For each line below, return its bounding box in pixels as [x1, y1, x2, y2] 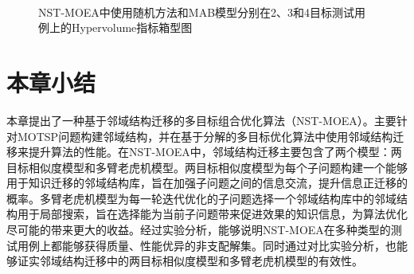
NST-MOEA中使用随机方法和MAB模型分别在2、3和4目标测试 [38, 3, 355, 20]
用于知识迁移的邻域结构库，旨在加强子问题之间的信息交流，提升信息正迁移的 [6, 174, 408, 191]
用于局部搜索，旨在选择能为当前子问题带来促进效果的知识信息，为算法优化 [17, 205, 408, 222]
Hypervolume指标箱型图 [71, 19, 193, 36]
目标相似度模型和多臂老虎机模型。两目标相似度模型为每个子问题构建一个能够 [6, 159, 408, 175]
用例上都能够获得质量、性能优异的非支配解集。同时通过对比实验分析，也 [17, 237, 396, 253]
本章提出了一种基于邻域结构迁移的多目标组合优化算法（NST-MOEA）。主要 [6, 112, 396, 128]
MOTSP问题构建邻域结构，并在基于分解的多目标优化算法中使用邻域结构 [17, 127, 393, 144]
